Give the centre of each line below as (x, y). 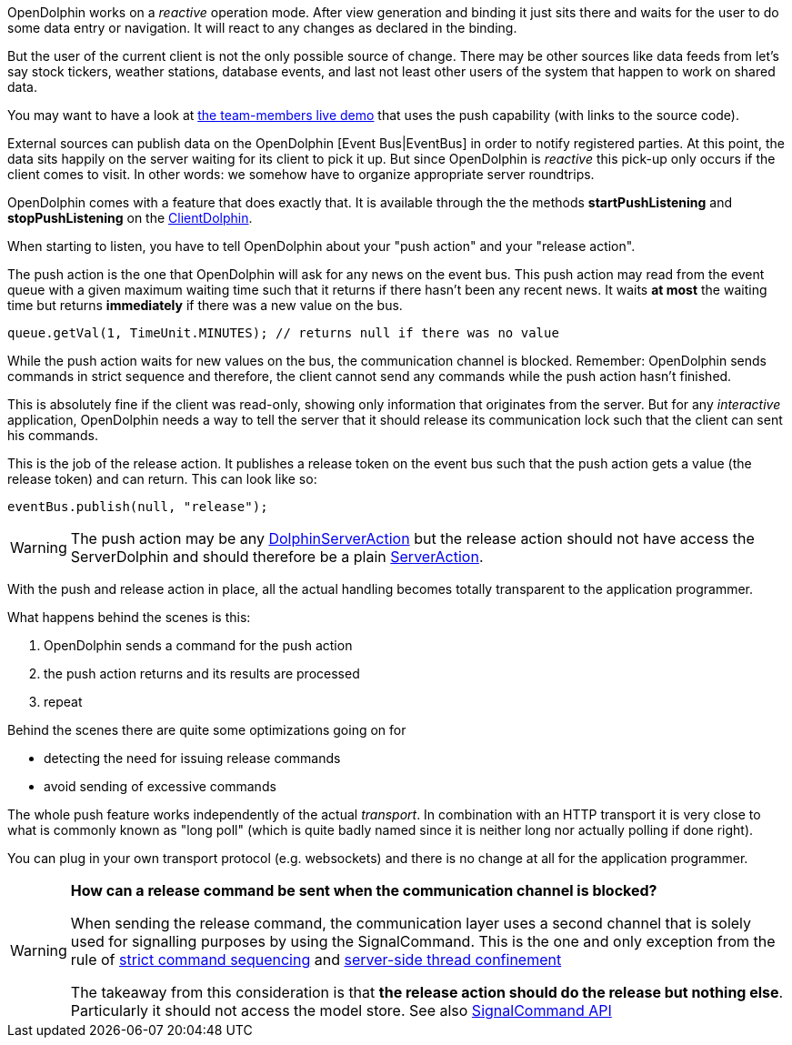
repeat (63, 702)
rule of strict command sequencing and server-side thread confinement (316, 960)
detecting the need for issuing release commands (192, 758)
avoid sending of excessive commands (160, 786)
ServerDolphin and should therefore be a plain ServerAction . (277, 557)
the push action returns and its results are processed (202, 673)
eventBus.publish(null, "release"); (138, 507)
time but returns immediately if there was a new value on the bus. (205, 305)
